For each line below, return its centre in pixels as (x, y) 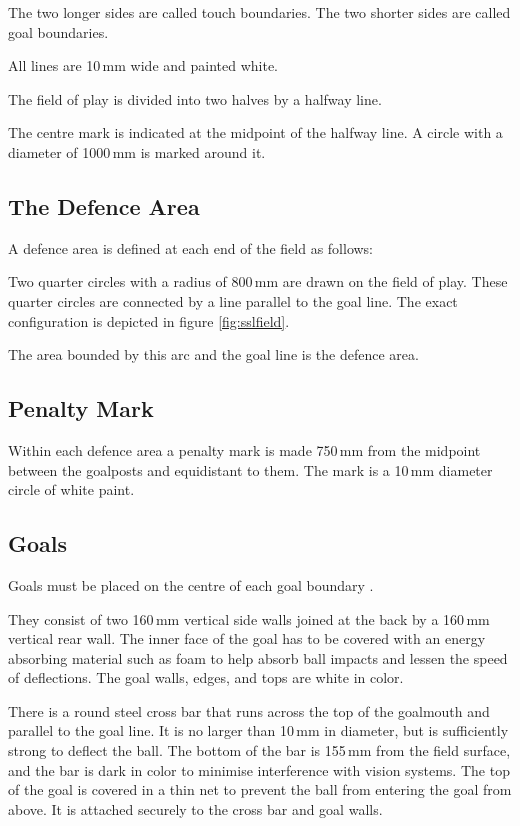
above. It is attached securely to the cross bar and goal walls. (195, 808)
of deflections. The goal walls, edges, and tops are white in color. (206, 677)
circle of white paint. (71, 489)
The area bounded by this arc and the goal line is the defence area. (213, 354)
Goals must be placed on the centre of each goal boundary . (191, 584)
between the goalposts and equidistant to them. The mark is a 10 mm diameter (250, 469)
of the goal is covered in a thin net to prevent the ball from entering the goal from (260, 789)
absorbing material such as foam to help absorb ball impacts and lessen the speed (258, 657)
